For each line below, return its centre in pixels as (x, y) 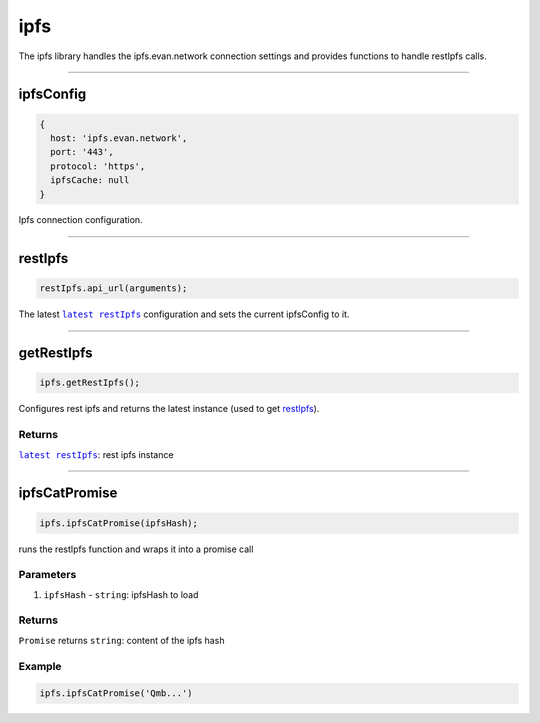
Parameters (47, 575)
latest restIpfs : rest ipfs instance (96, 454)
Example (40, 666)
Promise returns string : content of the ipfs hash (121, 640)
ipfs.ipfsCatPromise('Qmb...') (116, 693)
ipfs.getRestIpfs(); (89, 383)
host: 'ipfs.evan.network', (119, 138)
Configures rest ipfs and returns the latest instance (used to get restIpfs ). (169, 409)
